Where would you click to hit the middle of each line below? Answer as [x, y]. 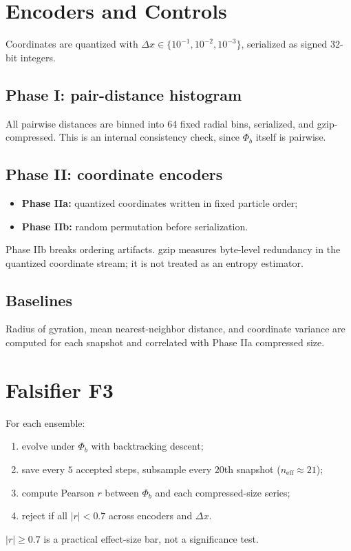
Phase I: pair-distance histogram [124, 94]
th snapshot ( [252, 469]
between [122, 492]
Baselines [39, 300]
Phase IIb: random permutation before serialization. [135, 226]
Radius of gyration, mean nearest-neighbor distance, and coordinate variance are [175, 329]
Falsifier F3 [60, 389]
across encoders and [150, 515]
